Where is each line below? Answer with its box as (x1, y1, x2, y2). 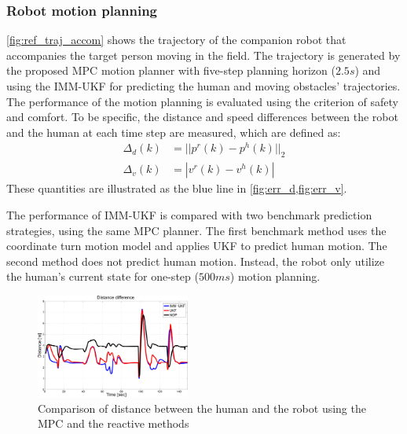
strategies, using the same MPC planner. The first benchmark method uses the (6, 222, 387, 238)
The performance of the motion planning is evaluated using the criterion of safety (6, 93, 398, 109)
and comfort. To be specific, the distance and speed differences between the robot (6, 108, 398, 125)
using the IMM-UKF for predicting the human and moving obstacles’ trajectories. (6, 78, 401, 94)
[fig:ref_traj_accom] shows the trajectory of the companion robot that (6, 31, 346, 48)
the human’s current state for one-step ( (6, 268, 199, 285)
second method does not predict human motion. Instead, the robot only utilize (6, 252, 384, 269)
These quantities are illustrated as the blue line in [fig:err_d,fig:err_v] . (6, 180, 347, 197)
